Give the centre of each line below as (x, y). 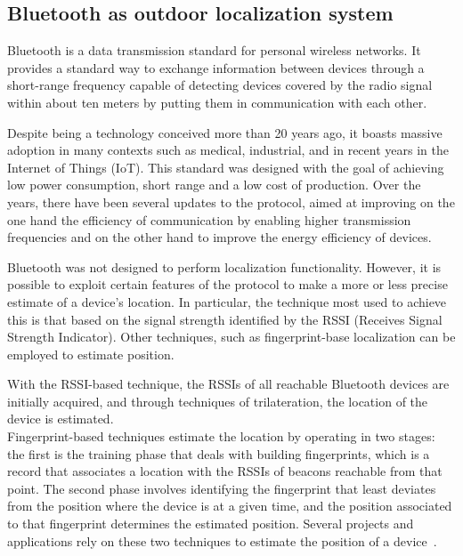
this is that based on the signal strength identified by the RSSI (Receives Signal (225, 319)
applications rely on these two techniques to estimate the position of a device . (222, 540)
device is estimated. (61, 419)
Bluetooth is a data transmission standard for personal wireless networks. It (214, 50)
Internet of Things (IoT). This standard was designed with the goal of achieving (226, 167)
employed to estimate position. (91, 354)
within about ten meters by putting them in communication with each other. (217, 102)
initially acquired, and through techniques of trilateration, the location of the (218, 401)
